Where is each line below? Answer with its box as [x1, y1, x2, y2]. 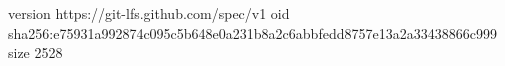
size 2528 [8, 42, 63, 63]
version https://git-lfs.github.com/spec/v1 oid [8, 3, 290, 23]
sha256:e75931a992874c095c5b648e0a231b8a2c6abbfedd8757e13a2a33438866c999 [8, 22, 497, 43]
